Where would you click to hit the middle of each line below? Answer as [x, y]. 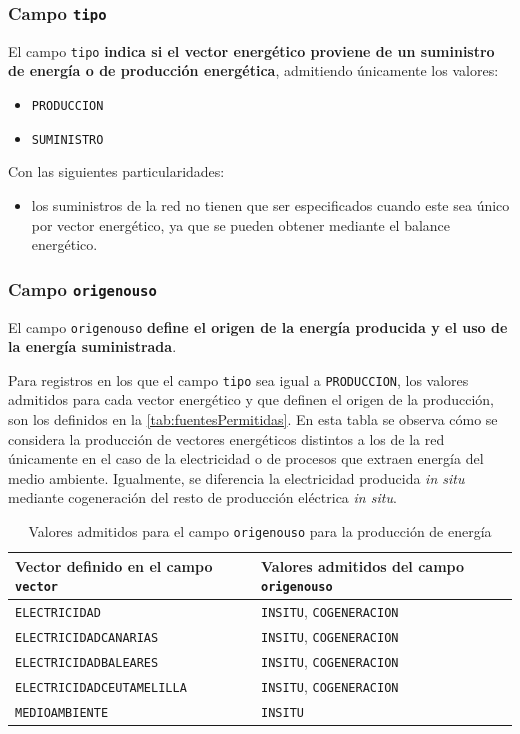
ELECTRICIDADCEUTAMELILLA [101, 687]
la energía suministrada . [92, 346]
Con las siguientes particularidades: [116, 171]
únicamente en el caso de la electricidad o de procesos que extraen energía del [246, 458]
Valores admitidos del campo [363, 565]
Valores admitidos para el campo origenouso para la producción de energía [260, 530]
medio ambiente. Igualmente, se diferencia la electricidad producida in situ [236, 477]
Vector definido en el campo [114, 565]
